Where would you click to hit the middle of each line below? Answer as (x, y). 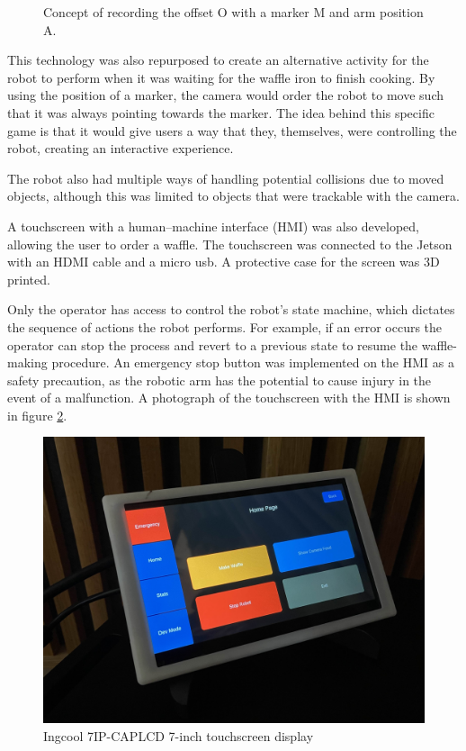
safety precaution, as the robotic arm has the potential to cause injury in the (220, 380)
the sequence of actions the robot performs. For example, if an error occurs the (225, 326)
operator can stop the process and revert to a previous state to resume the (213, 344)
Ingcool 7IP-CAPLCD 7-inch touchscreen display (179, 736)
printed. (29, 279)
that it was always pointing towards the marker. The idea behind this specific (221, 112)
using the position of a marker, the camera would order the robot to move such (226, 95)
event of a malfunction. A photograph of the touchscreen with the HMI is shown (229, 398)
